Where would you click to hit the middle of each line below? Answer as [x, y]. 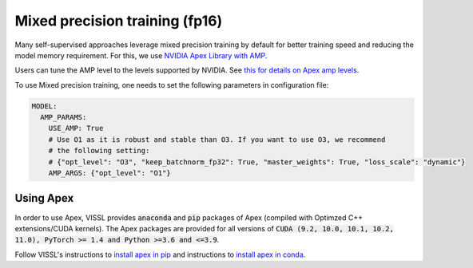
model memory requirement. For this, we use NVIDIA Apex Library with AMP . [141, 55]
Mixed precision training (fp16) [119, 21]
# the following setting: [99, 151]
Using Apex [44, 198]
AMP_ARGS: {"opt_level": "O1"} [109, 173]
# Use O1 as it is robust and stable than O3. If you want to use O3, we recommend [217, 139]
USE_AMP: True [76, 128]
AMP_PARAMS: [64, 117]
